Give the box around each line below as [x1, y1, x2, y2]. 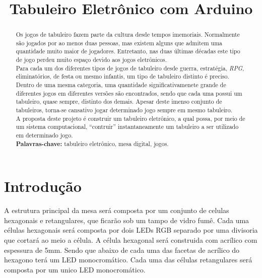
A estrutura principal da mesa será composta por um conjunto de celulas [4, 205, 229, 216]
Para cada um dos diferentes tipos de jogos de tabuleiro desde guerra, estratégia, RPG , [16, 63, 244, 72]
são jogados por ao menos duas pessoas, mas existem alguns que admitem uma [16, 38, 223, 47]
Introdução [4, 176, 82, 196]
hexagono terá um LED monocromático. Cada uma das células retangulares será [4, 254, 252, 265]
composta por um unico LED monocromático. [4, 264, 146, 274]
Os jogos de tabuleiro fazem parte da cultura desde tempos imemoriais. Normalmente [16, 30, 240, 39]
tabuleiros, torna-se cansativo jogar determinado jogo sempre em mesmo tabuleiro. [16, 106, 233, 114]
